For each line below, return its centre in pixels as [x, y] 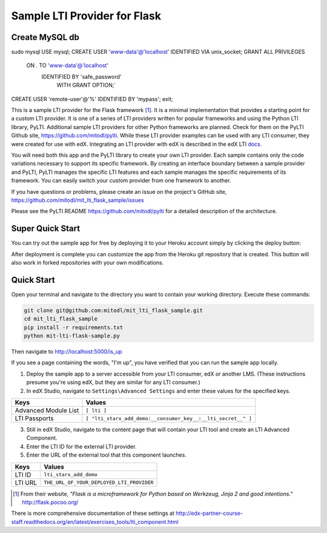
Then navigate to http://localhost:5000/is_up [67, 352]
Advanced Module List [47, 410]
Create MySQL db [45, 37]
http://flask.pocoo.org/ [50, 502]
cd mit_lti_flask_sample [61, 319]
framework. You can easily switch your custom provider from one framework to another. [121, 180]
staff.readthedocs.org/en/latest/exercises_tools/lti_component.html [95, 521]
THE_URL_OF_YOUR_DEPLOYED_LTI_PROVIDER [99, 482]
